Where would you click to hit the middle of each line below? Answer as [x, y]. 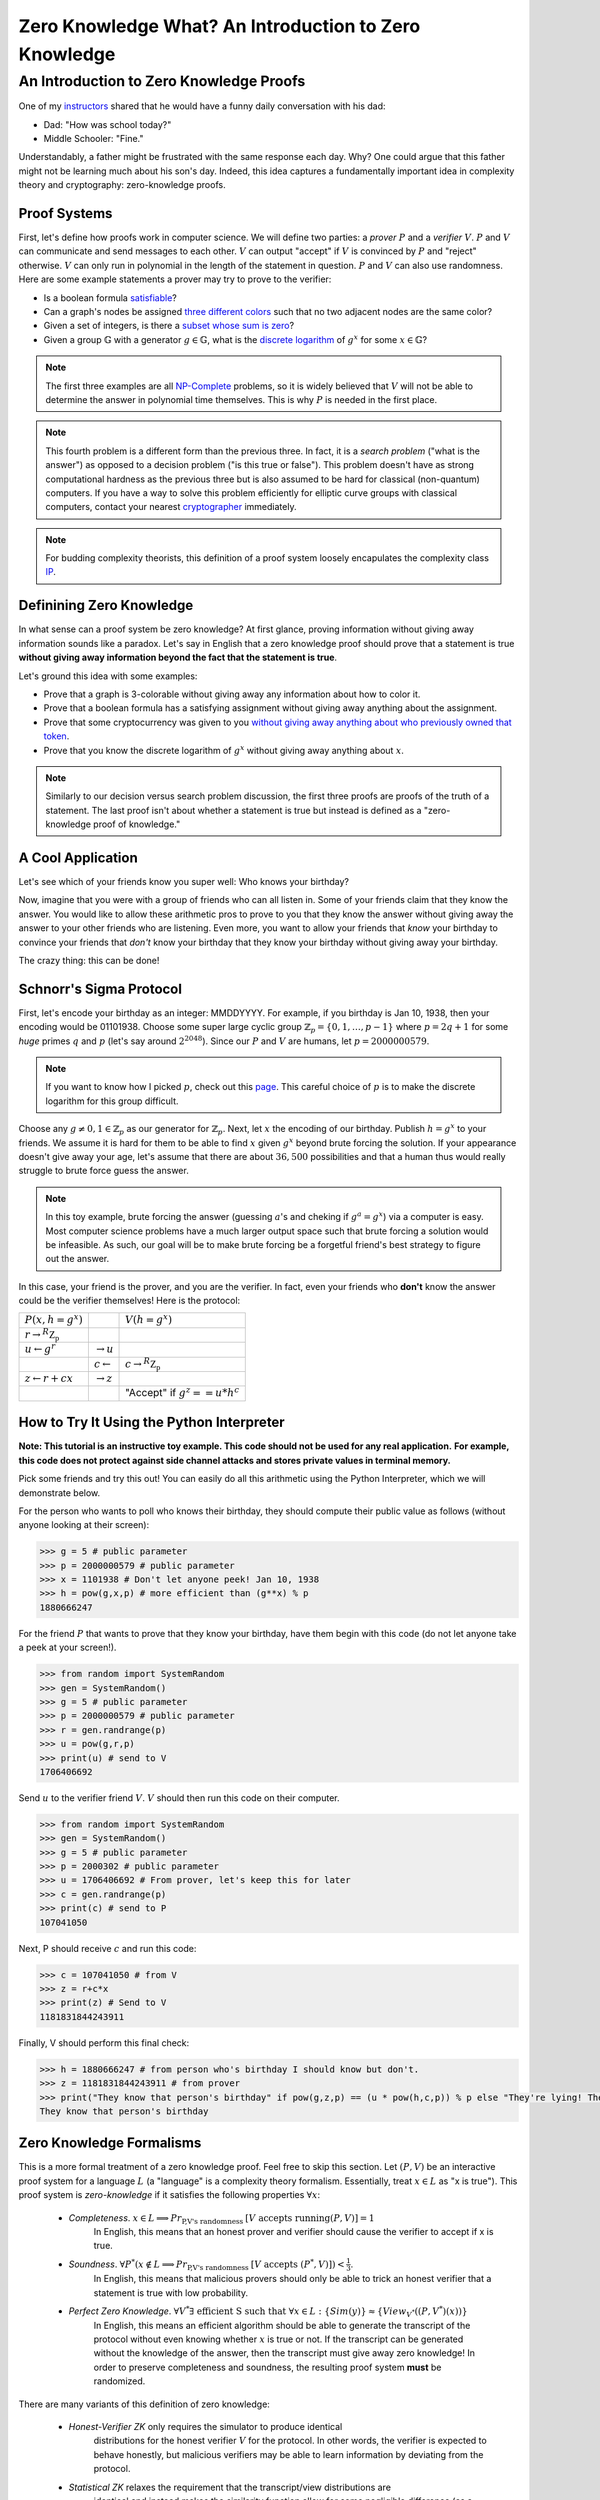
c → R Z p [143, 1363]
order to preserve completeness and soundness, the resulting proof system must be [267, 2367]
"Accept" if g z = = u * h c [182, 1392]
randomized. [119, 2381]
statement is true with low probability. [171, 2292]
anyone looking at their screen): [84, 1525]
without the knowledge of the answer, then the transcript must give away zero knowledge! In [284, 2353]
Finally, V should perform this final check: [104, 2042]
